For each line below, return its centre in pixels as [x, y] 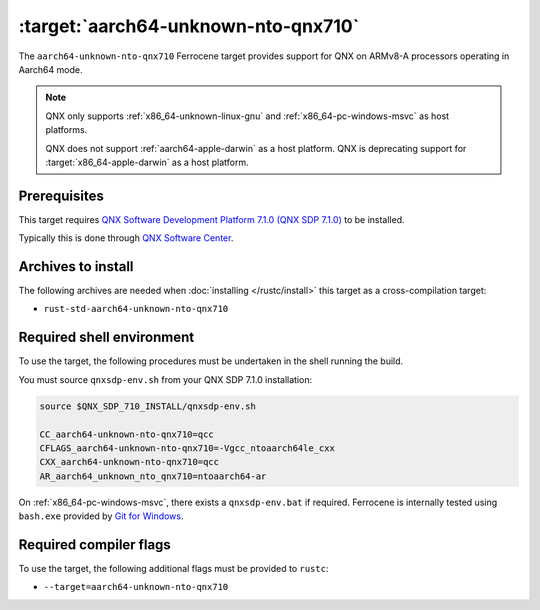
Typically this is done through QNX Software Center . [126, 238]
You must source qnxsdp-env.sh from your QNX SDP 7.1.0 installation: [165, 379]
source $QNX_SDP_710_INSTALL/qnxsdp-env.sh [148, 406]
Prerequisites [61, 195]
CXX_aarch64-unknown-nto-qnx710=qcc [129, 462]
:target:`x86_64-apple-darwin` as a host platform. [147, 162]
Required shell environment [106, 337]
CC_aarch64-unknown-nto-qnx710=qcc [126, 434]
